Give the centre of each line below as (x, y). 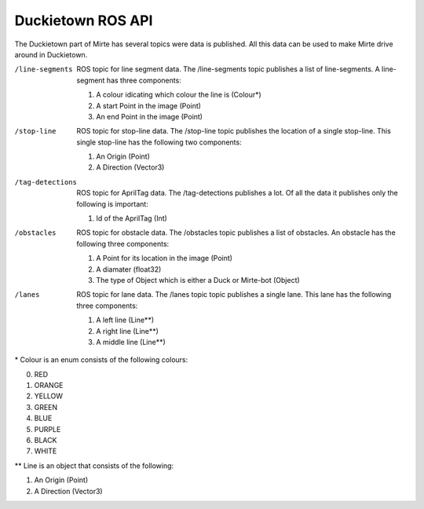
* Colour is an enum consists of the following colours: (101, 360)
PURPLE (48, 429)
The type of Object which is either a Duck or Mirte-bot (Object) (198, 280)
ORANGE (49, 386)
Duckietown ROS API (84, 20)
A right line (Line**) (127, 331)
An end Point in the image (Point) (150, 116)
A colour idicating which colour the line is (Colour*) (179, 95)
